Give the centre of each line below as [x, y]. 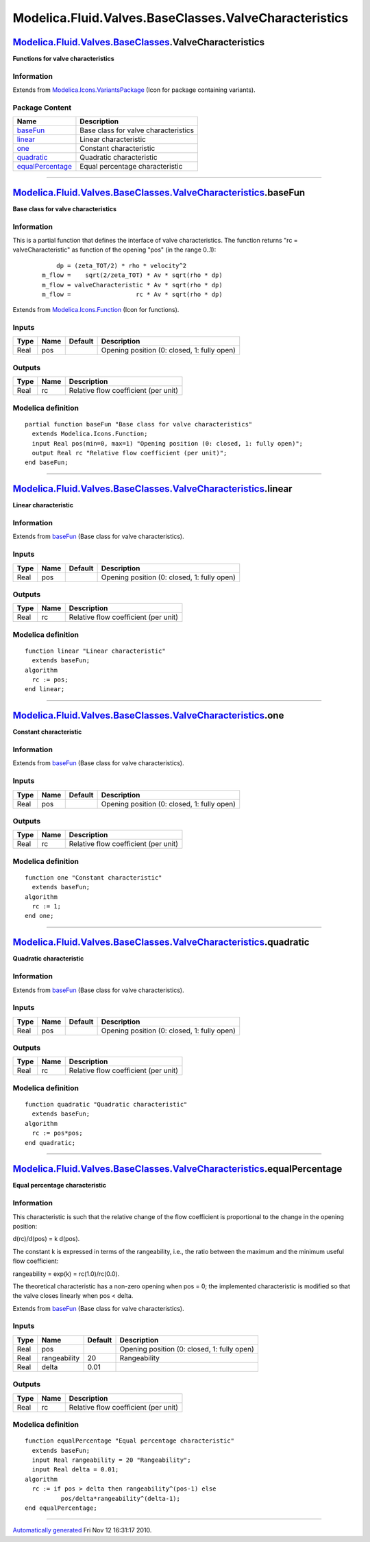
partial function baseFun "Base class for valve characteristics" [139, 424]
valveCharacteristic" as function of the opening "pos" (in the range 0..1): [114, 250]
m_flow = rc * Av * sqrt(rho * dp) [132, 294]
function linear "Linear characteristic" [95, 651]
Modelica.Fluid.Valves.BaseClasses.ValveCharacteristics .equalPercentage [177, 1169]
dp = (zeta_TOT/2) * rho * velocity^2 [121, 265]
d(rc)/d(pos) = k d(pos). [46, 1239]
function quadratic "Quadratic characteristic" [106, 1104]
